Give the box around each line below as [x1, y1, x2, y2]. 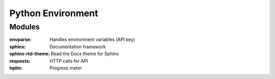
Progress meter [49, 65, 82, 71]
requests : [9, 58, 31, 64]
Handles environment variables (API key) [49, 36, 135, 43]
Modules [9, 22, 40, 31]
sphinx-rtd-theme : [9, 51, 50, 57]
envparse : [9, 36, 32, 43]
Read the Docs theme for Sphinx [51, 51, 119, 57]
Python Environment [9, 8, 99, 19]
